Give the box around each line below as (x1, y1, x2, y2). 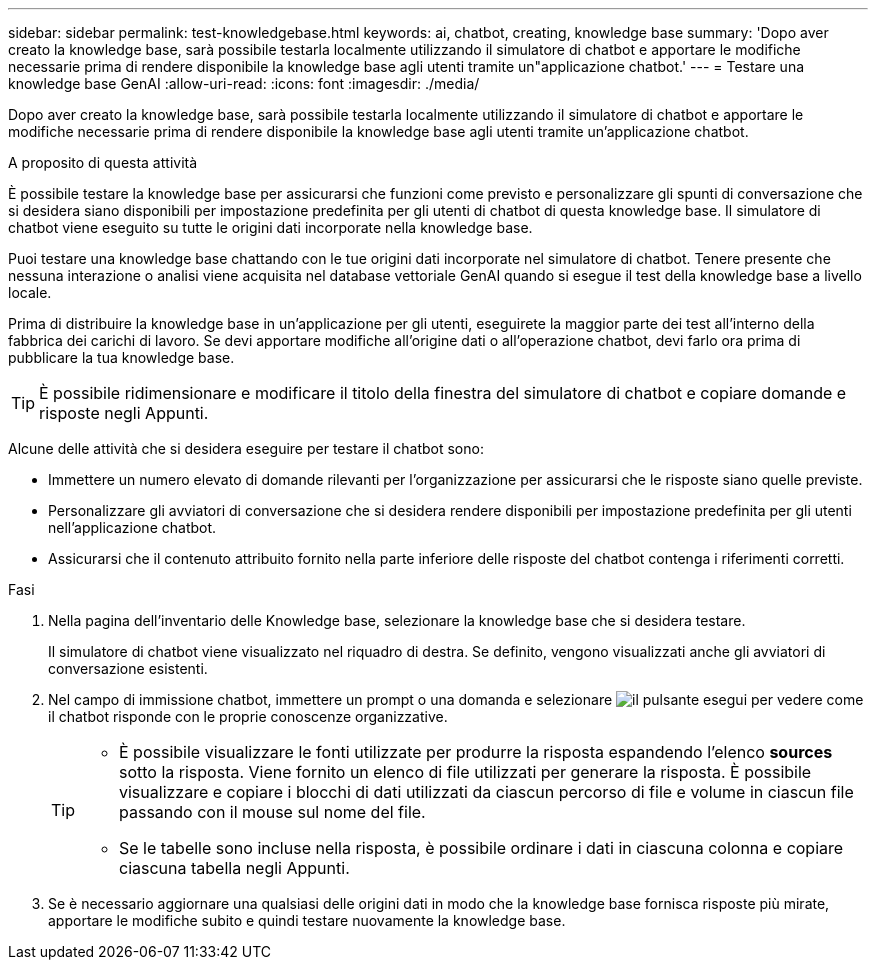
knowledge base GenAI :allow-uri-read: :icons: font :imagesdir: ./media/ (8, 75, 480, 92)
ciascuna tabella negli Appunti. (119, 858, 350, 878)
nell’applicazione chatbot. (48, 519, 217, 536)
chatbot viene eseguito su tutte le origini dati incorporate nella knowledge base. (8, 219, 533, 236)
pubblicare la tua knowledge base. (8, 349, 235, 366)
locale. (8, 284, 52, 301)
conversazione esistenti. (48, 660, 208, 677)
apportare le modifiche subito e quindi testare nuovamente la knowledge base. (48, 912, 566, 929)
